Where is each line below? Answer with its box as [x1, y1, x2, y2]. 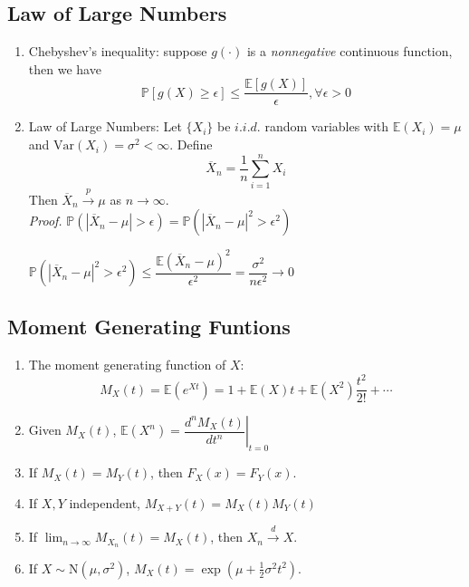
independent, [69, 493, 141, 512]
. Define [169, 135, 213, 154]
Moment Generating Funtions [7, 313, 291, 341]
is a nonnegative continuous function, [246, 42, 453, 61]
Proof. [28, 211, 62, 230]
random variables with [264, 117, 389, 136]
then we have [28, 59, 101, 78]
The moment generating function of [28, 355, 226, 374]
